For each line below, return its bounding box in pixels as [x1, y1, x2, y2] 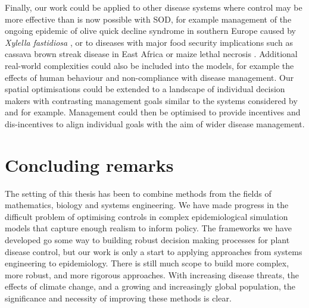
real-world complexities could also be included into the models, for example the [5, 59, 294, 71]
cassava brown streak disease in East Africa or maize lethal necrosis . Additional [5, 48, 298, 60]
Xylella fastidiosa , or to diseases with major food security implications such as [5, 36, 293, 48]
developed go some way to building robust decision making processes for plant [5, 234, 290, 246]
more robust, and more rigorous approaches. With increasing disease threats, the [5, 268, 299, 281]
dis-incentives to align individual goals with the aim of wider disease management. [5, 117, 305, 130]
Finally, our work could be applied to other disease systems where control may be [5, 1, 302, 13]
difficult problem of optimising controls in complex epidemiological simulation [5, 210, 288, 222]
